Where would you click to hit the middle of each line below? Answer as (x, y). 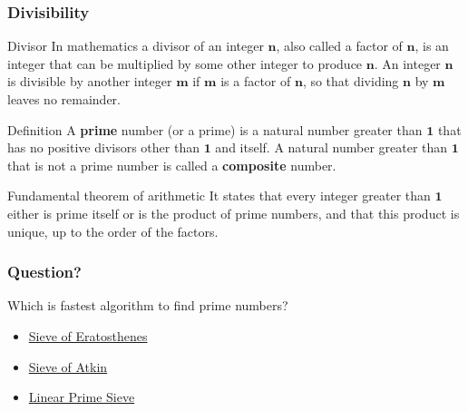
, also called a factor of (339, 46)
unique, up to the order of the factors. (113, 231)
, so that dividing (351, 81)
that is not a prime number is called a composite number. (172, 165)
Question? (44, 272)
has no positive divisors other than (103, 147)
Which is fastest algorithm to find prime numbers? (148, 305)
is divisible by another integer (90, 81)
